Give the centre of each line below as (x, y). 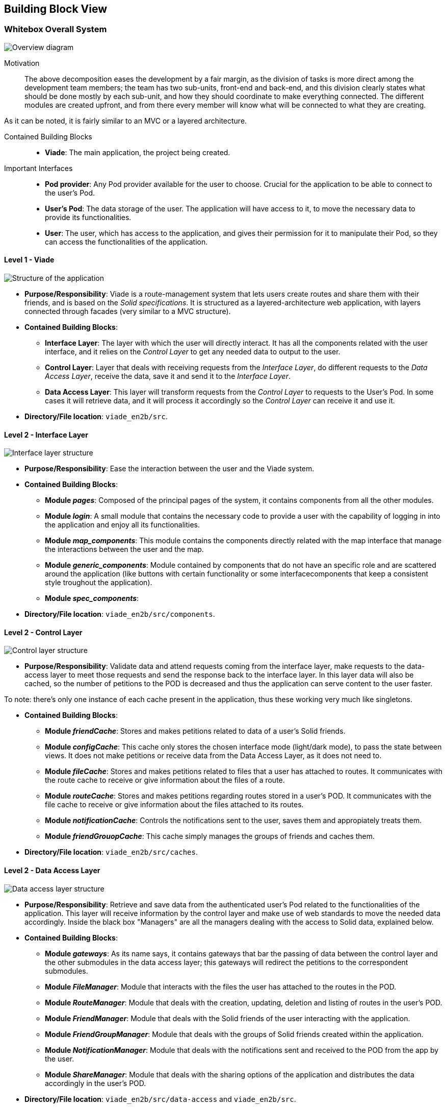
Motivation (22, 63)
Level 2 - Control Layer (43, 632)
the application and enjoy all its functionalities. (123, 525)
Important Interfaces (38, 168)
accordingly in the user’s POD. (96, 1083)
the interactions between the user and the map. (124, 549)
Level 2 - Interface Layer (46, 435)
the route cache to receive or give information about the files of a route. (165, 780)
